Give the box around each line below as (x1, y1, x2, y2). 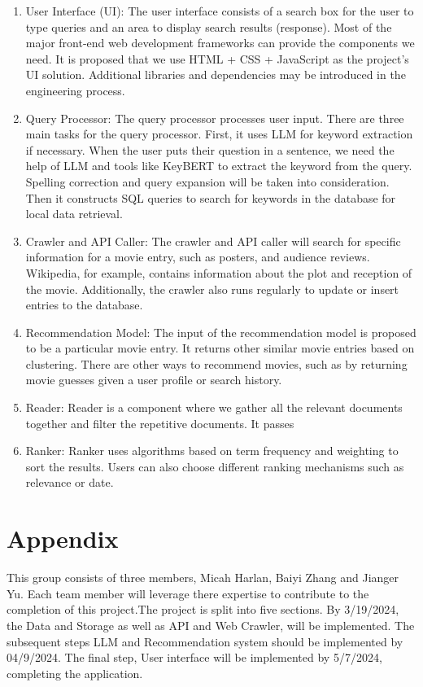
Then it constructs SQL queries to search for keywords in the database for (25, 189, 396, 206)
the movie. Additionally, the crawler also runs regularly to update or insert (25, 280, 399, 297)
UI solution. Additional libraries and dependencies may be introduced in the (25, 66, 406, 83)
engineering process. (25, 81, 125, 98)
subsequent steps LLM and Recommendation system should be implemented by (7, 632, 403, 650)
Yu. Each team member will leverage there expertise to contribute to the (7, 584, 369, 602)
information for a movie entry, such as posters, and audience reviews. (25, 248, 370, 265)
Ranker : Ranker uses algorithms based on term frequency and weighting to (25, 442, 399, 459)
